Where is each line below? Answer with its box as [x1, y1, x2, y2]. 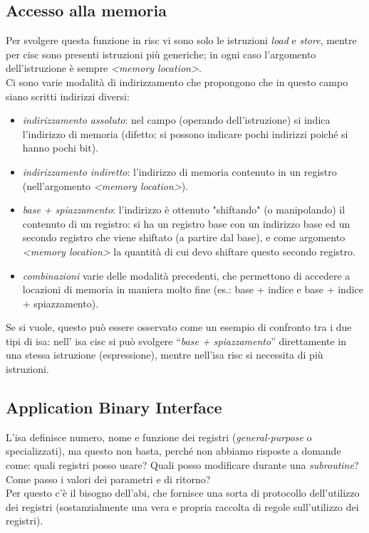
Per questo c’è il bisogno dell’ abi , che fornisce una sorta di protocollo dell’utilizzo [6, 485, 360, 500]
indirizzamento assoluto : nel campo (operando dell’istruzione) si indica [22, 112, 331, 127]
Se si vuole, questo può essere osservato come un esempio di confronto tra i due [6, 320, 352, 334]
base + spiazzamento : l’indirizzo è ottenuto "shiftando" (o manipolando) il [22, 202, 345, 217]
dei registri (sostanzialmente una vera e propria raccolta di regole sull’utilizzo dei [6, 499, 359, 514]
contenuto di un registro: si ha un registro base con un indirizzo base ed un [22, 216, 350, 231]
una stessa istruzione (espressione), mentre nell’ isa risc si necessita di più [6, 347, 323, 362]
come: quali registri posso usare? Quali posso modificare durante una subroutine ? [6, 458, 359, 473]
